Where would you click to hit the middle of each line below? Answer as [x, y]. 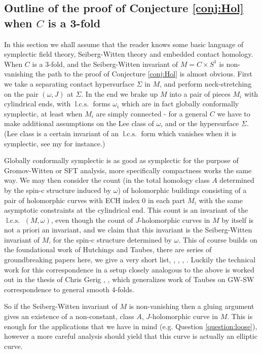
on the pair [21, 93]
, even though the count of [92, 220]
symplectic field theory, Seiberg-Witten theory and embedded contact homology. [129, 54]
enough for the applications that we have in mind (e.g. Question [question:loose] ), [131, 326]
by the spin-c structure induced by [58, 190]
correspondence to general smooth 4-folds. [69, 289]
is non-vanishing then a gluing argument [192, 306]
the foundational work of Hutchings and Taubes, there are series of [108, 249]
